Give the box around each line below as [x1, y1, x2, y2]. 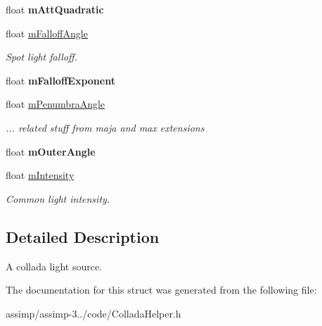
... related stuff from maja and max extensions [6, 120, 205, 134]
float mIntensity [6, 168, 75, 182]
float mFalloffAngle [6, 25, 88, 40]
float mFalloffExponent [6, 73, 115, 87]
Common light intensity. [6, 191, 110, 206]
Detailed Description [6, 225, 160, 247]
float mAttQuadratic [6, 2, 104, 16]
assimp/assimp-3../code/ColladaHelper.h [6, 306, 181, 320]
